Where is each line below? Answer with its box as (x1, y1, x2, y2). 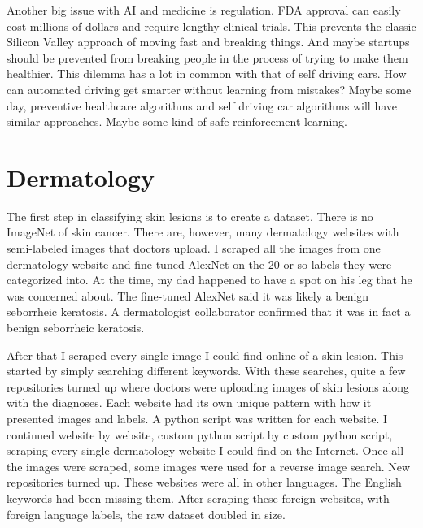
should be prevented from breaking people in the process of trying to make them (7, 49, 408, 66)
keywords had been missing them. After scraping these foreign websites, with (7, 489, 390, 506)
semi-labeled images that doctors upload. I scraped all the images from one (7, 240, 381, 257)
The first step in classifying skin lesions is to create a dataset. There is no (7, 207, 373, 224)
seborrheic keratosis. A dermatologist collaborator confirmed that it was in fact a (7, 303, 411, 320)
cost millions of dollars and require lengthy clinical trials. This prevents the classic (7, 17, 416, 34)
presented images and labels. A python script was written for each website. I (7, 410, 388, 426)
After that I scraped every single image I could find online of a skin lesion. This (7, 346, 403, 363)
